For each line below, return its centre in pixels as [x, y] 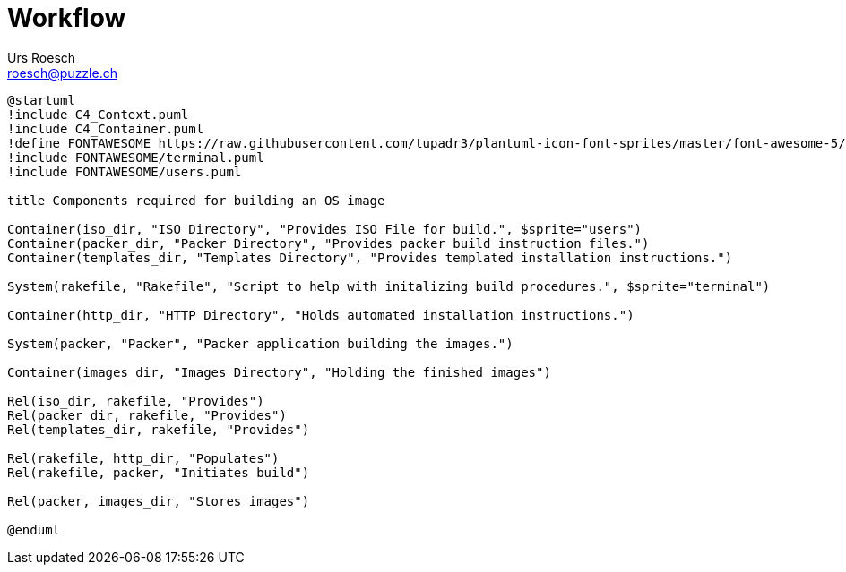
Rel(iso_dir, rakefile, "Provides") [136, 401]
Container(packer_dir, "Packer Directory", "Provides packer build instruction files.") [328, 243]
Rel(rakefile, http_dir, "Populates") [143, 458]
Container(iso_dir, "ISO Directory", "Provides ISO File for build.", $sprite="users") [325, 229]
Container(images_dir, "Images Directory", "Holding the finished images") [279, 372]
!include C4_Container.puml [106, 128]
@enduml [34, 529]
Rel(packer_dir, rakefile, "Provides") [147, 415]
